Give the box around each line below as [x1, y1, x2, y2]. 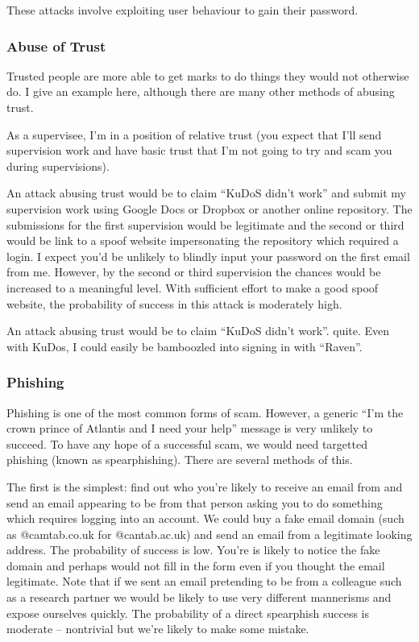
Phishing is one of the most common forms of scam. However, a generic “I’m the [6, 404, 404, 420]
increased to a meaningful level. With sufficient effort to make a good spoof [6, 279, 379, 296]
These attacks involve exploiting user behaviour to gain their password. [6, 2, 359, 18]
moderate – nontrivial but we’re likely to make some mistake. [6, 620, 309, 637]
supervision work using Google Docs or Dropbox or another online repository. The [6, 200, 413, 217]
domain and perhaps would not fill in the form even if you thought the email [6, 557, 385, 574]
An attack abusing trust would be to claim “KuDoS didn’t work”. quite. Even [6, 322, 390, 339]
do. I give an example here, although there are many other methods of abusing [6, 83, 395, 100]
